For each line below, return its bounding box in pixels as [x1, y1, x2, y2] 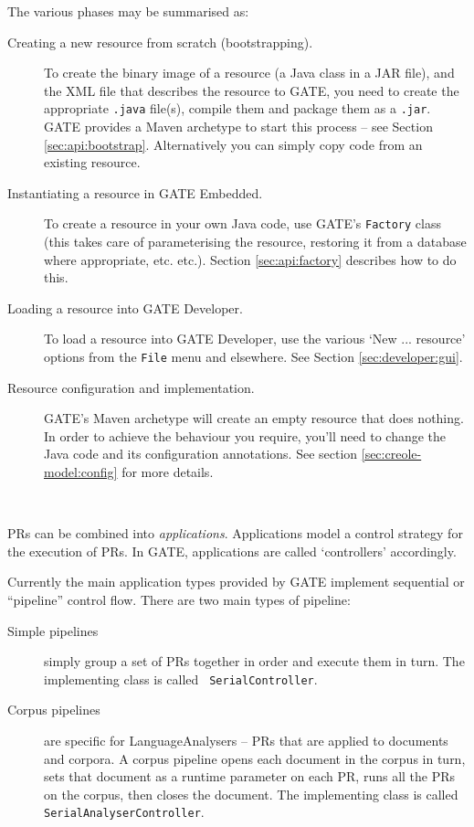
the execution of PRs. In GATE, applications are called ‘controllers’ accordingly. [7, 541, 457, 560]
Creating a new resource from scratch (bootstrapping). [7, 32, 313, 51]
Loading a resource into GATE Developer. [7, 298, 243, 317]
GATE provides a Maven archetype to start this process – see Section [44, 117, 433, 136]
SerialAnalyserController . [44, 802, 205, 822]
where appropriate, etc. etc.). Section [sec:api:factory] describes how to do [44, 249, 457, 269]
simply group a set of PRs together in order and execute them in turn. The [44, 652, 465, 671]
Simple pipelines [7, 620, 99, 640]
